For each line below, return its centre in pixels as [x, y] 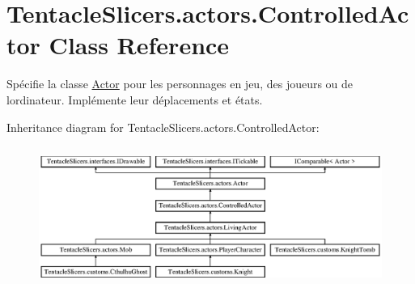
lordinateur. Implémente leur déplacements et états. [135, 99]
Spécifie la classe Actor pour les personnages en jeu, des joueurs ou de [180, 84]
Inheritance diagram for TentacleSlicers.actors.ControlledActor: [163, 127]
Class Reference [139, 45]
